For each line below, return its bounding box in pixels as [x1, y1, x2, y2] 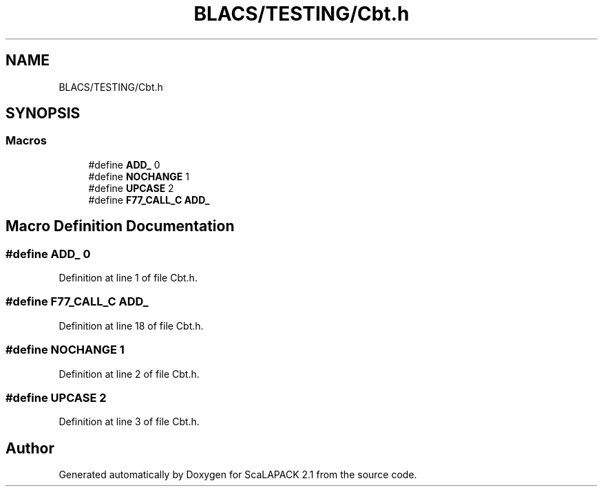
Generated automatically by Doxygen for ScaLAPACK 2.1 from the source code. [59, 469, 417, 481]
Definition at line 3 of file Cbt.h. [59, 416, 200, 428]
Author [6, 439, 54, 457]
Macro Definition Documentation [6, 217, 235, 235]
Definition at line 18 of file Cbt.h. [59, 319, 204, 332]
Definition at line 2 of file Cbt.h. [59, 367, 200, 380]
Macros [6, 133, 47, 148]
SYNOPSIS [6, 105, 81, 122]
